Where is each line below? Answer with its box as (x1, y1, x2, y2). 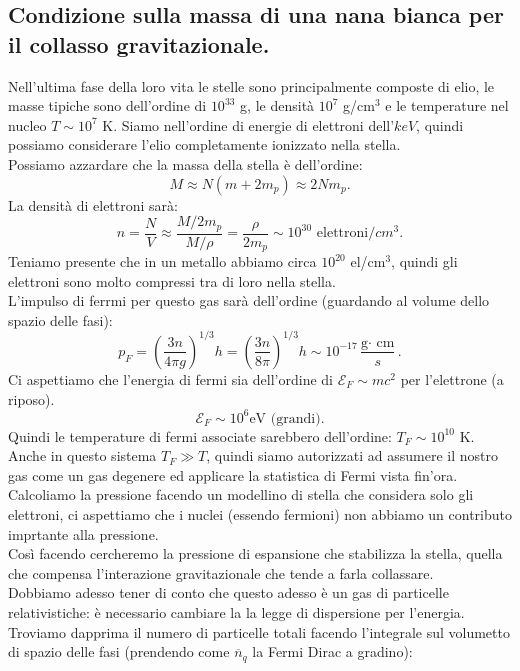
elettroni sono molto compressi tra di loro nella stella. (8, 270, 336, 291)
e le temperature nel (385, 95, 509, 116)
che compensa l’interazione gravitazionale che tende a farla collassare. (8, 562, 434, 583)
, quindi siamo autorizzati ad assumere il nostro (206, 445, 498, 466)
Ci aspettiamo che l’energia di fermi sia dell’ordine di (8, 368, 333, 389)
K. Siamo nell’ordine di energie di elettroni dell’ (102, 114, 395, 135)
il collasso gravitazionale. (8, 28, 270, 59)
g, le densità (240, 95, 315, 116)
